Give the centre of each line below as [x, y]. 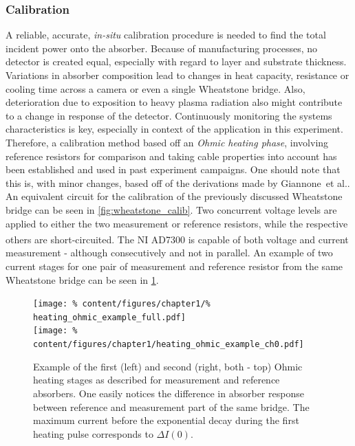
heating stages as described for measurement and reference [157, 380]
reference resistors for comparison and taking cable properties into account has [171, 156]
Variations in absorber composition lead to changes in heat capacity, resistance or [177, 75]
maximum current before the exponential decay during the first [166, 420]
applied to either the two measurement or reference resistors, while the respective [177, 223]
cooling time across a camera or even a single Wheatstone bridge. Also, [155, 88]
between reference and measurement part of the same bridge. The [171, 406]
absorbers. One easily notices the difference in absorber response [169, 393]
